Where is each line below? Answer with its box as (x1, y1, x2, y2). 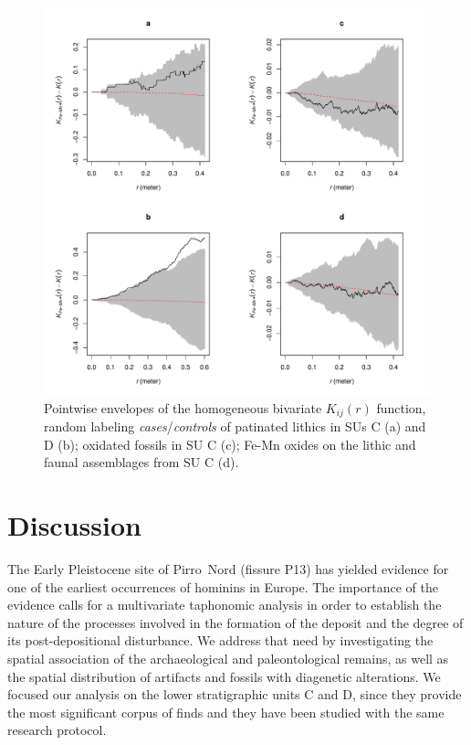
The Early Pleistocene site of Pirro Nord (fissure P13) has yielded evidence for (7, 559, 449, 578)
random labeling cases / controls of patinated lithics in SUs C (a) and (44, 417, 426, 436)
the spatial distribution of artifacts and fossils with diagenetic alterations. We (7, 666, 441, 686)
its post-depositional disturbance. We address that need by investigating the (7, 631, 434, 650)
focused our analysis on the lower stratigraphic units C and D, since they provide (7, 685, 462, 704)
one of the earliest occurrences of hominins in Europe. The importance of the (7, 577, 438, 596)
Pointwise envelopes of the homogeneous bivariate (44, 398, 322, 417)
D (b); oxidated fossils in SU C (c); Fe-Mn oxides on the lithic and (44, 434, 416, 453)
